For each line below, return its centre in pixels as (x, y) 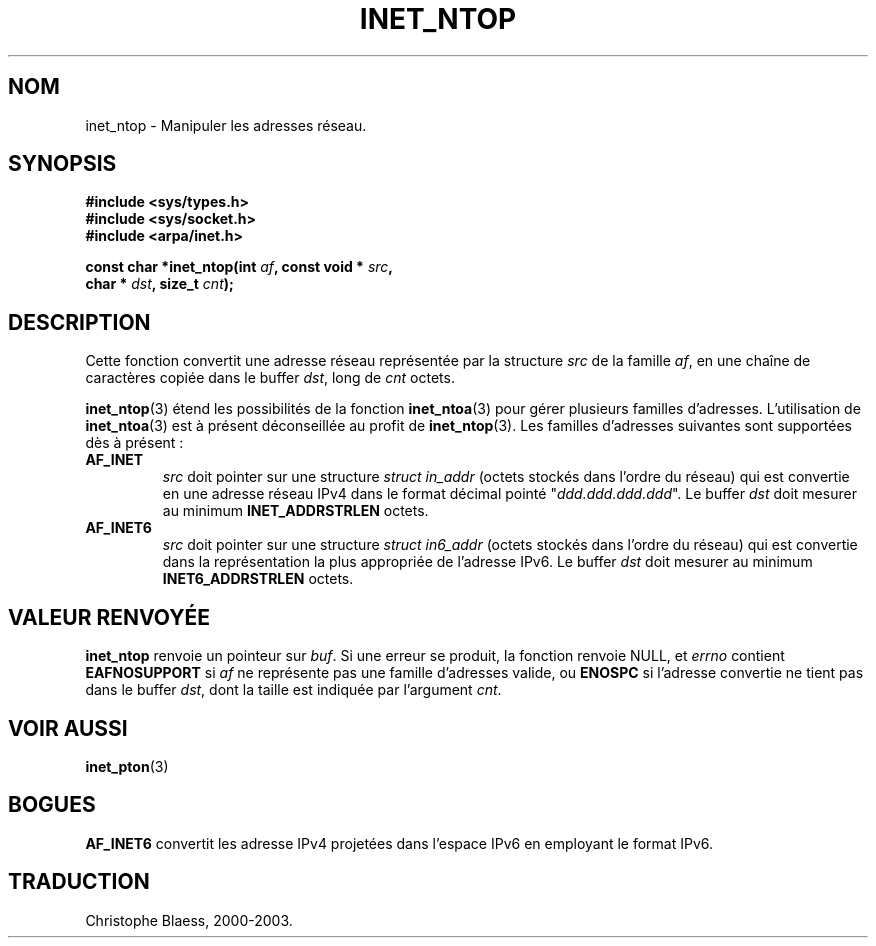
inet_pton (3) (127, 766)
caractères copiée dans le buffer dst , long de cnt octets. (270, 378)
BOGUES (52, 805)
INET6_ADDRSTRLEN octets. (258, 579)
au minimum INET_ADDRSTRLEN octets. (295, 511)
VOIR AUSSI (68, 728)
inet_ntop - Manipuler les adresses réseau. (226, 125)
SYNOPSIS (62, 164)
